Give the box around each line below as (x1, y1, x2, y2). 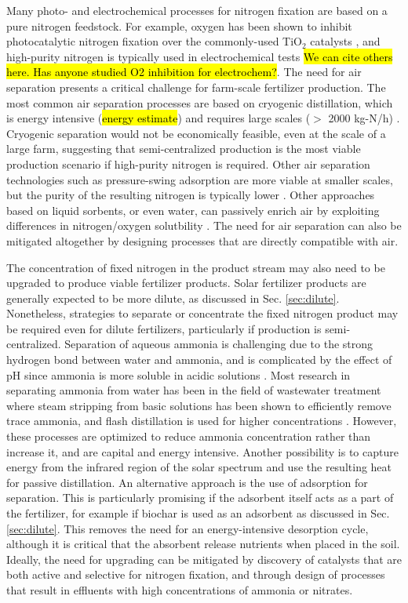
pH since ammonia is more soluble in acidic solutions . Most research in (6, 366, 351, 383)
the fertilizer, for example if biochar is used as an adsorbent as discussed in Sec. (6, 505, 390, 521)
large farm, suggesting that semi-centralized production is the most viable (6, 140, 361, 157)
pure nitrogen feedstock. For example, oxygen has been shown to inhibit (6, 17, 352, 34)
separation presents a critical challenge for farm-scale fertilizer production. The (6, 78, 386, 95)
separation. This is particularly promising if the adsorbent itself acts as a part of (6, 489, 394, 506)
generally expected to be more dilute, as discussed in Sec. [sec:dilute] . (6, 289, 340, 306)
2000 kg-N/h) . (328, 110, 400, 126)
